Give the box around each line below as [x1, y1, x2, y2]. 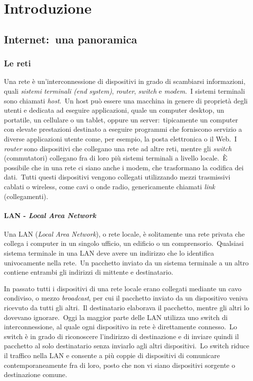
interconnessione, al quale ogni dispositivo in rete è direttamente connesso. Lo [4, 321, 237, 332]
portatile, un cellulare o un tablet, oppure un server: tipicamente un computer [4, 114, 238, 124]
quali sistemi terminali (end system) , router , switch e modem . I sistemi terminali [4, 85, 245, 96]
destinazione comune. [4, 369, 67, 380]
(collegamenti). [4, 191, 48, 201]
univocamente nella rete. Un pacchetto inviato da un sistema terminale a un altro [4, 257, 249, 267]
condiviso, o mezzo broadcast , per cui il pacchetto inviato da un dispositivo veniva [4, 293, 248, 303]
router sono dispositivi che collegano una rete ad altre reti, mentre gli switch [4, 143, 232, 153]
